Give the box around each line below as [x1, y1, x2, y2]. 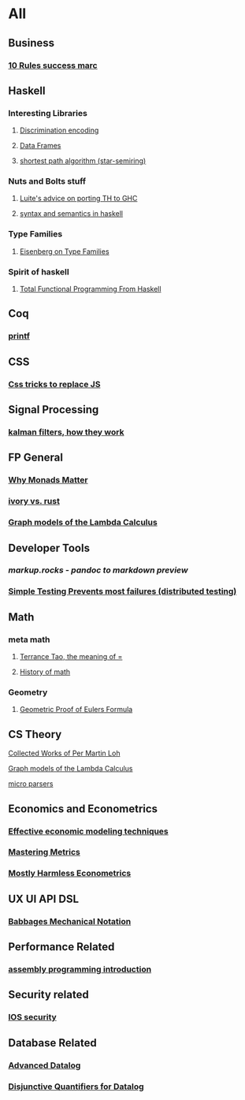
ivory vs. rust [8, 496, 61, 507]
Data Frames [19, 141, 61, 151]
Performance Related [8, 940, 115, 954]
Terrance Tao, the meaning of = [19, 652, 123, 662]
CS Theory [8, 727, 62, 741]
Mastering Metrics [8, 847, 80, 858]
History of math [19, 667, 71, 677]
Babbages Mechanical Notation [8, 915, 132, 927]
